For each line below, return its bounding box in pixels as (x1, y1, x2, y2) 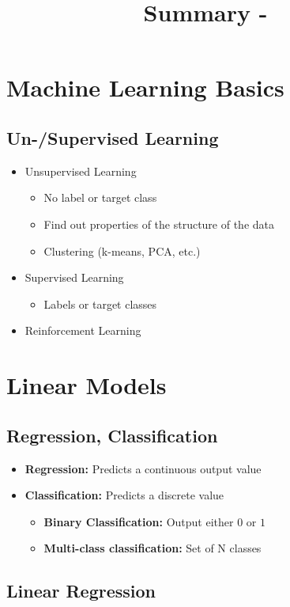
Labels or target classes (43, 295, 157, 312)
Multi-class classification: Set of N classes (43, 540, 262, 556)
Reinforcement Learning (24, 322, 141, 339)
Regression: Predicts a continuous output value (24, 460, 262, 476)
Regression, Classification (6, 423, 218, 447)
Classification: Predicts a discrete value (24, 487, 224, 503)
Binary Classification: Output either (43, 513, 234, 529)
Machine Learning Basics (6, 71, 284, 104)
